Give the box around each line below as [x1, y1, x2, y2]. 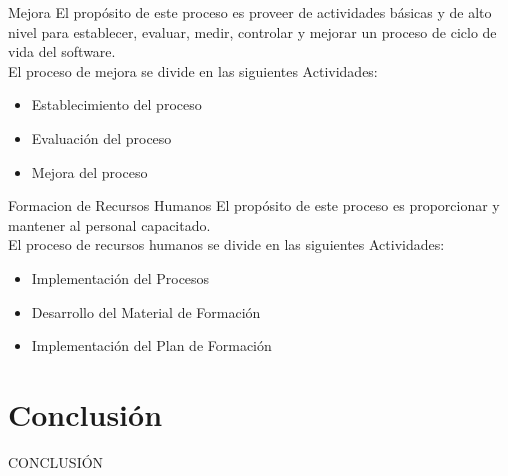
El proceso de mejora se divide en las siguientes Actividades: [8, 60, 378, 81]
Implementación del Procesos [31, 267, 210, 288]
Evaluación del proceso [31, 127, 172, 148]
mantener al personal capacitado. [8, 214, 211, 235]
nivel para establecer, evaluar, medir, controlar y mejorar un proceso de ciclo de [8, 21, 497, 42]
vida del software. [8, 41, 116, 62]
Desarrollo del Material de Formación [31, 301, 261, 322]
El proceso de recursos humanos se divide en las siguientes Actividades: [8, 234, 445, 255]
